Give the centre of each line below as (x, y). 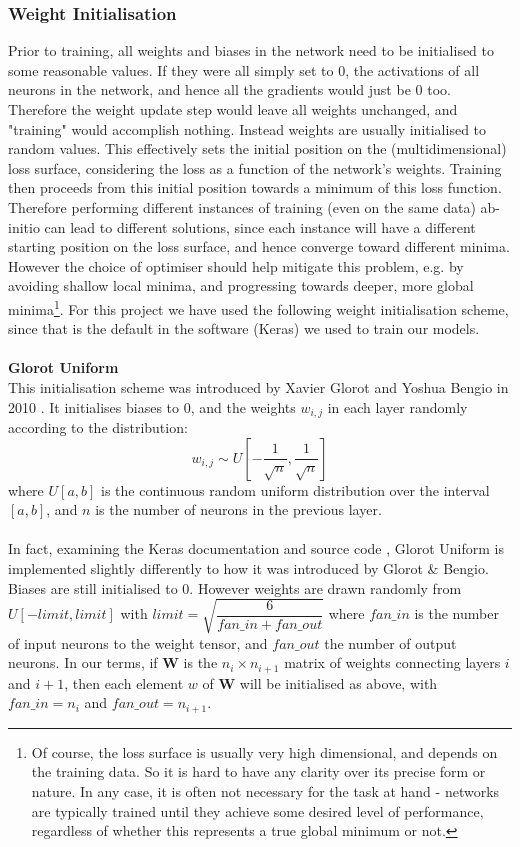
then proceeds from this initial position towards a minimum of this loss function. (255, 187)
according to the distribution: (98, 427)
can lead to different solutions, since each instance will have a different (260, 226)
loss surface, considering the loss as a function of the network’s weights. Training (255, 167)
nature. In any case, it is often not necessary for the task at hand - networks (265, 791)
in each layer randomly (397, 406)
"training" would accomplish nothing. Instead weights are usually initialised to (247, 128)
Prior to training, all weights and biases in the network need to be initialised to (251, 50)
